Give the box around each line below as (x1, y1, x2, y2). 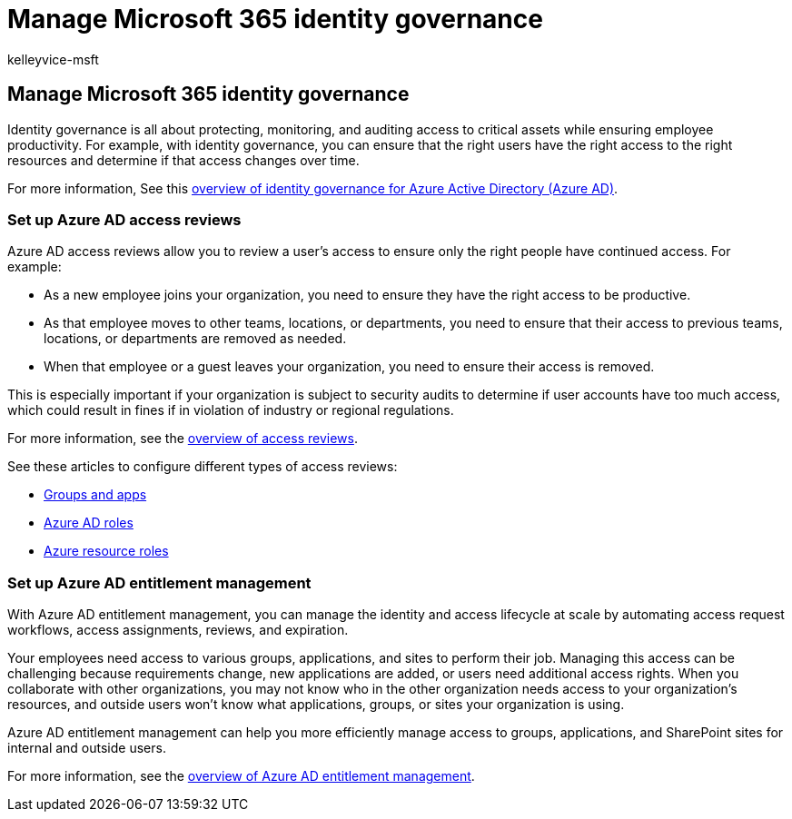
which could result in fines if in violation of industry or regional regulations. (7, 402, 454, 419)
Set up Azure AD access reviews (7, 210, 242, 229)
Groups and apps (44, 487, 147, 503)
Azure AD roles (44, 515, 134, 531)
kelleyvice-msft (7, 51, 99, 67)
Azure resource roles (44, 543, 169, 559)
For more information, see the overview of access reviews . (7, 430, 358, 447)
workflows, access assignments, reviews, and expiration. (7, 622, 349, 638)
